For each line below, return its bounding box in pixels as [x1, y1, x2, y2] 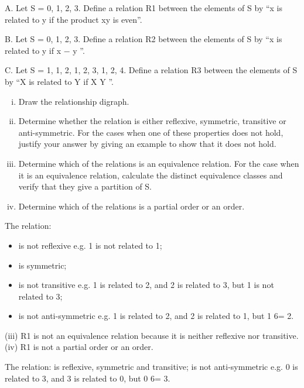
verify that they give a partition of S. [18, 180, 152, 193]
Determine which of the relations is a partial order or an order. [18, 200, 245, 212]
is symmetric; [18, 259, 67, 271]
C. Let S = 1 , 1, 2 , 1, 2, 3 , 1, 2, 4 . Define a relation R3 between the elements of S [5, 64, 298, 76]
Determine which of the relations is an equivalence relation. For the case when [18, 157, 299, 169]
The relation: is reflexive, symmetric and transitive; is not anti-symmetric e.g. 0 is [5, 360, 298, 373]
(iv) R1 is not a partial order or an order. [5, 341, 153, 353]
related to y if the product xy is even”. [5, 13, 142, 25]
